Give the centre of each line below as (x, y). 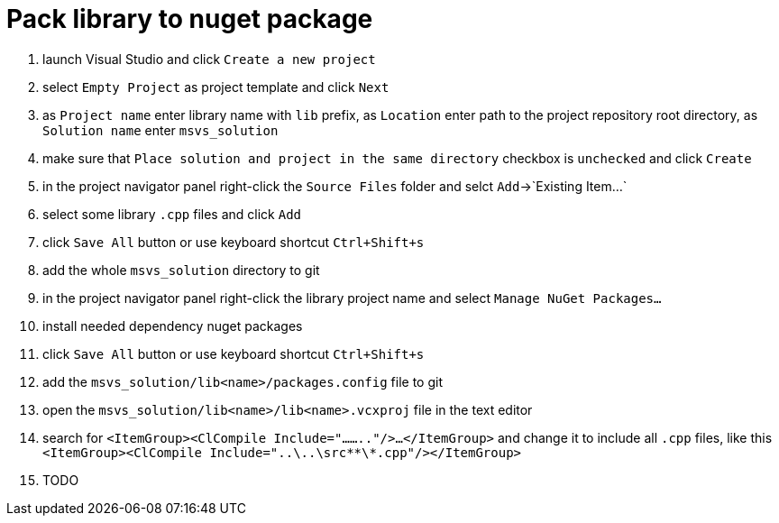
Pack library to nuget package (190, 19)
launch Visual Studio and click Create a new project (209, 59)
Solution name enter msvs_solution (160, 130)
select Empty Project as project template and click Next (216, 87)
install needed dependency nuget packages (173, 326)
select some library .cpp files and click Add (172, 214)
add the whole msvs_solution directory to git (181, 270)
